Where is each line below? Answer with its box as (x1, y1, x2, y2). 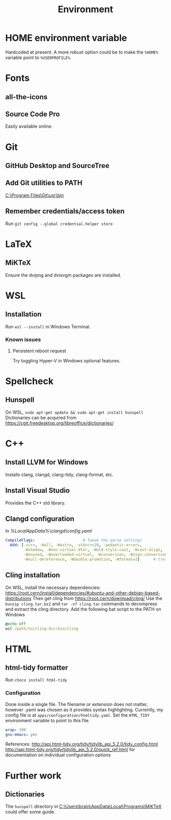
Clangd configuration (5, 515, 75, 523)
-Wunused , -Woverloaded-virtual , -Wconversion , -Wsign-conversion (23, 552, 167, 557)
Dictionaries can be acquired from (5, 414, 77, 420)
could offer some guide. (5, 809, 55, 815)
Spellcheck (5, 376, 54, 387)
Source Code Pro (5, 109, 60, 118)
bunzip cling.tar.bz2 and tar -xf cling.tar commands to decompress (5, 601, 158, 607)
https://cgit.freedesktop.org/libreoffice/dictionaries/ (5, 420, 114, 426)
